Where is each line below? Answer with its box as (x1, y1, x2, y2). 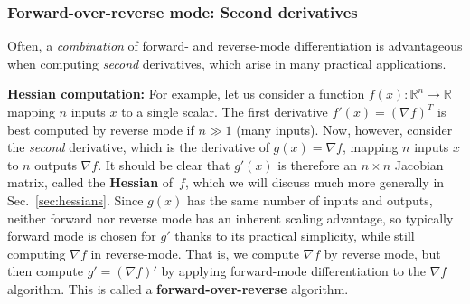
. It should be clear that (98, 155, 230, 174)
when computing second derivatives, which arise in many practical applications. (7, 53, 446, 72)
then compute (7, 261, 83, 280)
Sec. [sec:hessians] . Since (7, 190, 144, 209)
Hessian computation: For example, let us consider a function (7, 84, 365, 103)
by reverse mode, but (324, 243, 441, 262)
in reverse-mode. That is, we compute (90, 243, 299, 262)
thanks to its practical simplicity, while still (174, 226, 415, 245)
